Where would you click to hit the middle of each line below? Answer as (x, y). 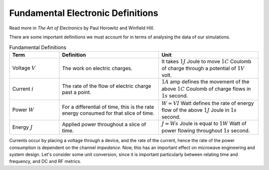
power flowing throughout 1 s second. (206, 131)
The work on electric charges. (97, 68)
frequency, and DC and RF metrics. (45, 162)
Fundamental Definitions (38, 47)
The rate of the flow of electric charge (107, 86)
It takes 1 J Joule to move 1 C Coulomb (206, 61)
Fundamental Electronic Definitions (84, 13)
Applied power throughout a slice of (104, 124)
